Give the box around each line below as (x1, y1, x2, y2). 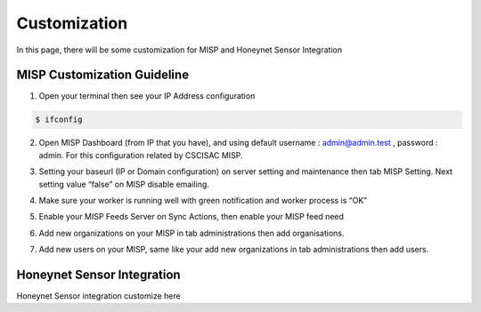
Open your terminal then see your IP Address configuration (38, 91, 256, 101)
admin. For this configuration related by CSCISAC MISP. (38, 149, 244, 160)
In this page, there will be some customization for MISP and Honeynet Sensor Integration (16, 44, 343, 55)
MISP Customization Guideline (16, 68, 190, 83)
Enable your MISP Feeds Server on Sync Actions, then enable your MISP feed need (38, 212, 345, 222)
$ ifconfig (35, 115, 83, 124)
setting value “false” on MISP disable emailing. (38, 179, 209, 189)
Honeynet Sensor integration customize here (16, 291, 182, 301)
